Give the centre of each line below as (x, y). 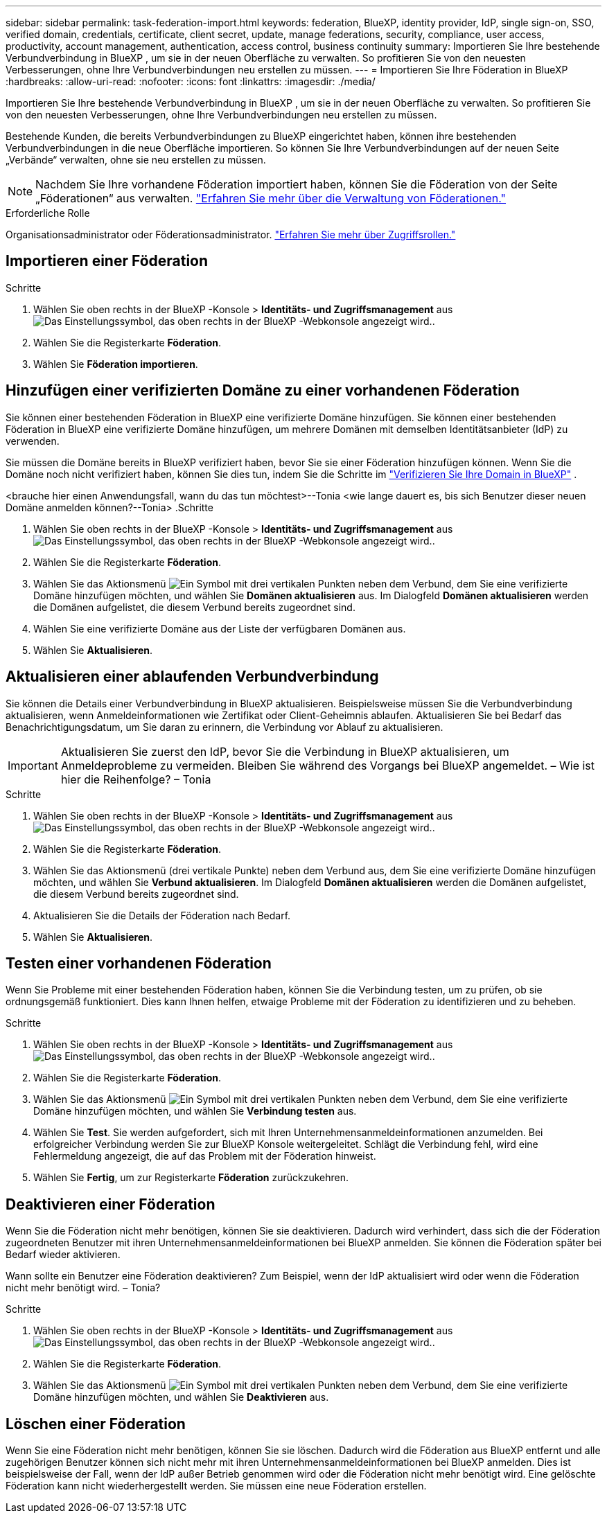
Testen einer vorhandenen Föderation (139, 963)
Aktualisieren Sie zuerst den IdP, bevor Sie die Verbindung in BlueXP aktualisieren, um (285, 751)
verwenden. (33, 441)
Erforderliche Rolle (48, 213)
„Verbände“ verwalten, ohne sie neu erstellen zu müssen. (136, 160)
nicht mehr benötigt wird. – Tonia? (83, 1288)
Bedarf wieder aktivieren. (63, 1255)
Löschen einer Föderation (96, 1424)
